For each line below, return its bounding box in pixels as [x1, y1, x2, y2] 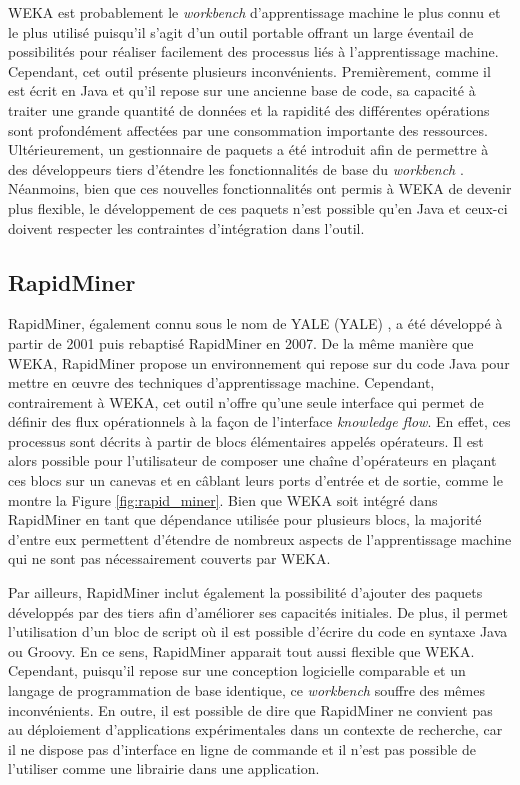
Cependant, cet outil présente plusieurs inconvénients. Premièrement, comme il [8, 60, 491, 81]
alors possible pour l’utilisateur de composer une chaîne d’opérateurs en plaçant [8, 450, 497, 471]
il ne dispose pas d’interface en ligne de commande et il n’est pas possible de [8, 738, 476, 759]
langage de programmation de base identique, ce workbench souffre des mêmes [8, 680, 485, 701]
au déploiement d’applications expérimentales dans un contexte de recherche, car [8, 719, 503, 740]
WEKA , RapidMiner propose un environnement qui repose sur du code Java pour [8, 352, 510, 373]
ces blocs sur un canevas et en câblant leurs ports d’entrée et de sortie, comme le [8, 470, 503, 491]
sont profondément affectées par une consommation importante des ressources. [8, 119, 488, 140]
